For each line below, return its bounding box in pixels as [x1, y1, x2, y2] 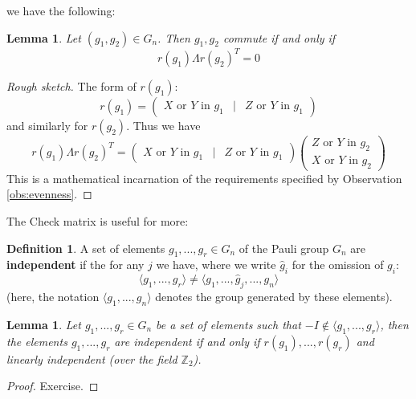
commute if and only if [222, 29, 336, 46]
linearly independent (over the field [6, 350, 177, 367]
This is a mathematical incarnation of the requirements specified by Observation [6, 169, 402, 186]
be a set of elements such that [156, 316, 301, 332]
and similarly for [6, 117, 88, 134]
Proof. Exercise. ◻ [6, 377, 99, 394]
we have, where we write [156, 256, 276, 273]
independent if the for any [6, 256, 145, 273]
